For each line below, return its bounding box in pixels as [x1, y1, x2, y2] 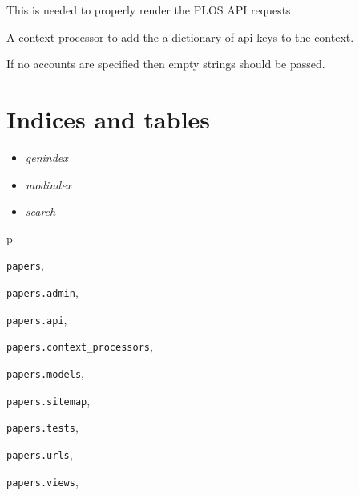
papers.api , [6, 310, 67, 327]
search [25, 203, 56, 220]
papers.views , [6, 473, 79, 489]
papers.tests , [6, 419, 79, 436]
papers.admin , [6, 283, 79, 300]
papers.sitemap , [6, 392, 91, 408]
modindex [25, 176, 72, 193]
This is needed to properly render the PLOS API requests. [6, 2, 294, 18]
